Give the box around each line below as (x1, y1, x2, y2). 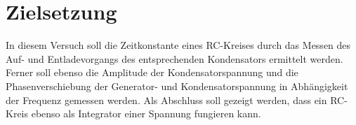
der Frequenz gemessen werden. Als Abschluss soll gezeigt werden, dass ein (6, 92, 327, 107)
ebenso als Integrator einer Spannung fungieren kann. (31, 106, 261, 121)
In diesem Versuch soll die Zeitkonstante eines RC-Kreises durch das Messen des (6, 38, 351, 52)
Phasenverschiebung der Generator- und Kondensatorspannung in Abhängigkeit (6, 78, 348, 93)
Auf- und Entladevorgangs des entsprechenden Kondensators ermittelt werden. (6, 51, 343, 66)
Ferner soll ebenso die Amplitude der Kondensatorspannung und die (6, 65, 298, 80)
